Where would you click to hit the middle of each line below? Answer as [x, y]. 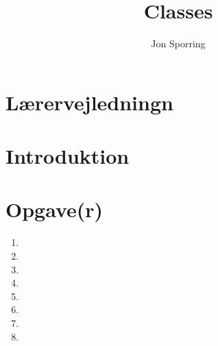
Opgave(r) [54, 209]
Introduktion [68, 156]
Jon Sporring [178, 44]
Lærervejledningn [89, 102]
